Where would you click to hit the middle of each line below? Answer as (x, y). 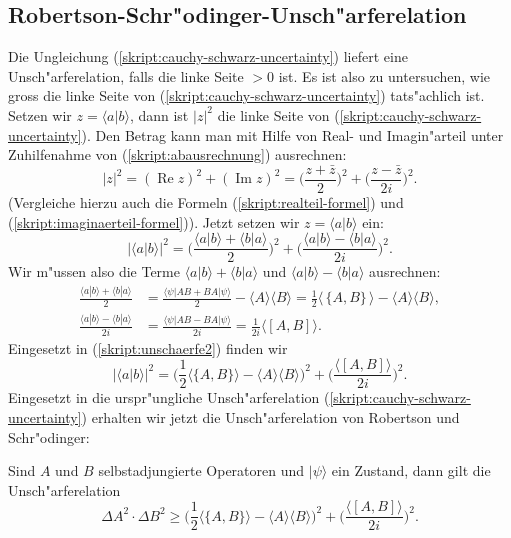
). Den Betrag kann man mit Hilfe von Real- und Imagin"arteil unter (292, 134)
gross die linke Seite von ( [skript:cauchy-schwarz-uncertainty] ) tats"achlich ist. (246, 95)
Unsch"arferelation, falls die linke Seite (126, 75)
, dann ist (159, 114)
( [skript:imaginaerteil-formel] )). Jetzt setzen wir (154, 221)
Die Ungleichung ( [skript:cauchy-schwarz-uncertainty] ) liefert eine (208, 56)
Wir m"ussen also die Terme (94, 271)
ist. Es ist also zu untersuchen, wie (384, 75)
